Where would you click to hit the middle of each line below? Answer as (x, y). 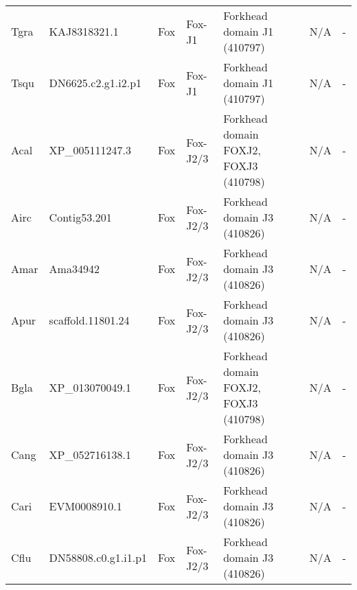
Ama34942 (74, 269)
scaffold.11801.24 (89, 320)
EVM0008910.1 (85, 506)
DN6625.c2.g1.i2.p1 (95, 83)
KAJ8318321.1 (84, 31)
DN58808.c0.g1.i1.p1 (98, 557)
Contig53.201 (80, 217)
